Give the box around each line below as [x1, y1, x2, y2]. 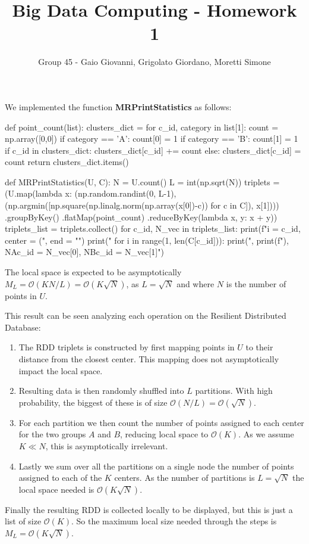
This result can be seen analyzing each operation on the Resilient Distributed [5, 309, 286, 322]
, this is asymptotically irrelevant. [45, 439, 168, 452]
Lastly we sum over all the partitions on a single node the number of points [18, 459, 294, 472]
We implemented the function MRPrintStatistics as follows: [5, 100, 232, 113]
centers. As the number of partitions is [114, 471, 255, 484]
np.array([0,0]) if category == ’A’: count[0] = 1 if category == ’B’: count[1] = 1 [5, 132, 298, 145]
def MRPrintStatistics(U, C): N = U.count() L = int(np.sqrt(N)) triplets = [5, 175, 280, 188]
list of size [5, 515, 42, 527]
